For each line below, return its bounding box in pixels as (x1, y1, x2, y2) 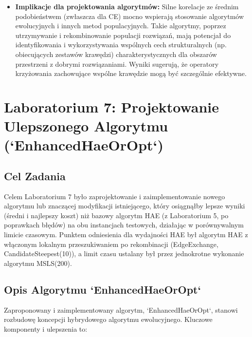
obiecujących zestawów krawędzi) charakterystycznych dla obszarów (15, 49, 217, 59)
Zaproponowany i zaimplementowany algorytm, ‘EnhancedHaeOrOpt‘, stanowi (4, 304, 238, 315)
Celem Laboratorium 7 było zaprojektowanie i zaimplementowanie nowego (4, 191, 225, 201)
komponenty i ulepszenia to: (4, 323, 88, 334)
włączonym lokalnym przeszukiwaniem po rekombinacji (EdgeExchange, (4, 239, 218, 249)
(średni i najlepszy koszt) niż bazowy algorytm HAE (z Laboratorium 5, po (4, 210, 229, 220)
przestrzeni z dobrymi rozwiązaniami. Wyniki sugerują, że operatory (15, 58, 219, 69)
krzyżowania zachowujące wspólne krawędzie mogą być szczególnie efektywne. (15, 68, 247, 78)
